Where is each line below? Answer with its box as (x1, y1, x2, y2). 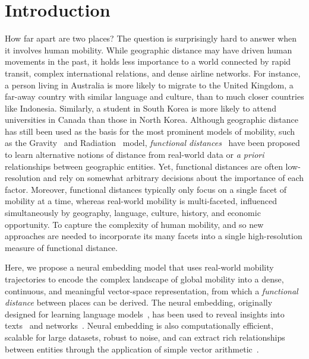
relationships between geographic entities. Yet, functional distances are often (5, 160, 283, 172)
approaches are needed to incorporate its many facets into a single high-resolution (5, 230, 302, 242)
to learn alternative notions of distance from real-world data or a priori (5, 148, 264, 161)
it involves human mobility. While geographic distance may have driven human (5, 43, 292, 56)
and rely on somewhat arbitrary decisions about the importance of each (43, 171, 304, 184)
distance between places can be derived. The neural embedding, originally (5, 296, 273, 309)
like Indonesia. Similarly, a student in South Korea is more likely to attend (5, 101, 276, 114)
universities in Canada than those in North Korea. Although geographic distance (5, 113, 299, 126)
